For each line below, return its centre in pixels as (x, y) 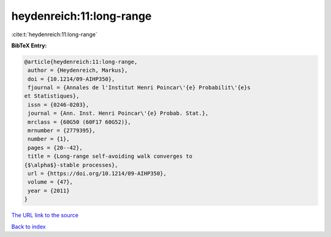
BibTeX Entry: (29, 45)
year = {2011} (49, 191)
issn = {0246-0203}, (59, 105)
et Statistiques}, (52, 96)
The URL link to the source (45, 216)
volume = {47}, (51, 182)
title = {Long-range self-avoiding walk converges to (110, 156)
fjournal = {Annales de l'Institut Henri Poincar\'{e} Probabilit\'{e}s (139, 88)
